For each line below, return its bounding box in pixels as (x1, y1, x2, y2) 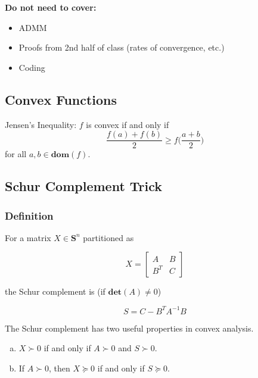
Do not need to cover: (5, 1, 97, 13)
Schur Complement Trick (5, 177, 163, 195)
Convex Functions (5, 90, 117, 108)
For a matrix (5, 231, 51, 243)
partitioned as (83, 231, 134, 243)
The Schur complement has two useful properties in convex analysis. (5, 321, 254, 334)
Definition (5, 208, 54, 223)
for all (5, 148, 27, 160)
